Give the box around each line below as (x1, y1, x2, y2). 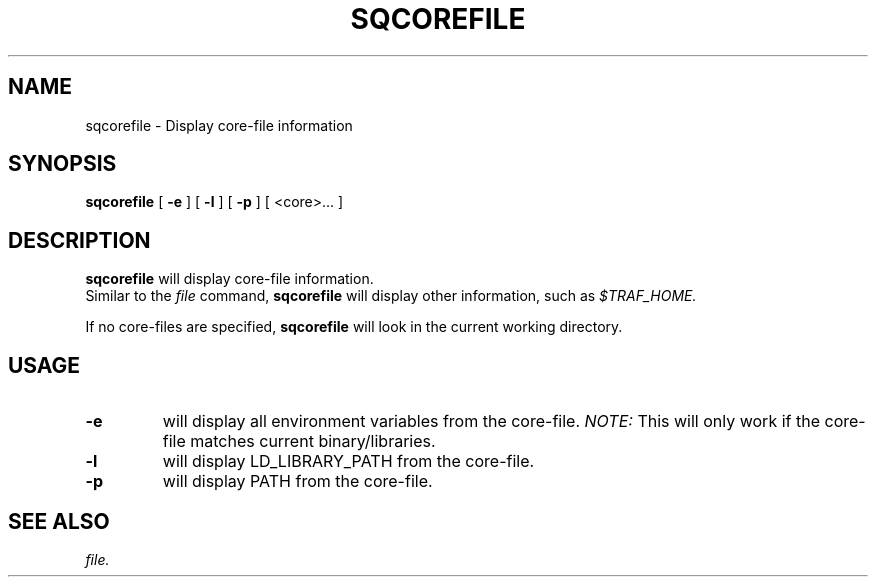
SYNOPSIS (8, 151, 117, 177)
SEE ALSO (8, 508, 110, 534)
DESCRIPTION (8, 227, 151, 253)
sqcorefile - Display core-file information (85, 116, 353, 134)
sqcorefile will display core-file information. (85, 270, 374, 288)
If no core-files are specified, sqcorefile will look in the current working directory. (85, 318, 623, 336)
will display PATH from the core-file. (162, 471, 433, 492)
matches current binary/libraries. (190, 431, 436, 452)
